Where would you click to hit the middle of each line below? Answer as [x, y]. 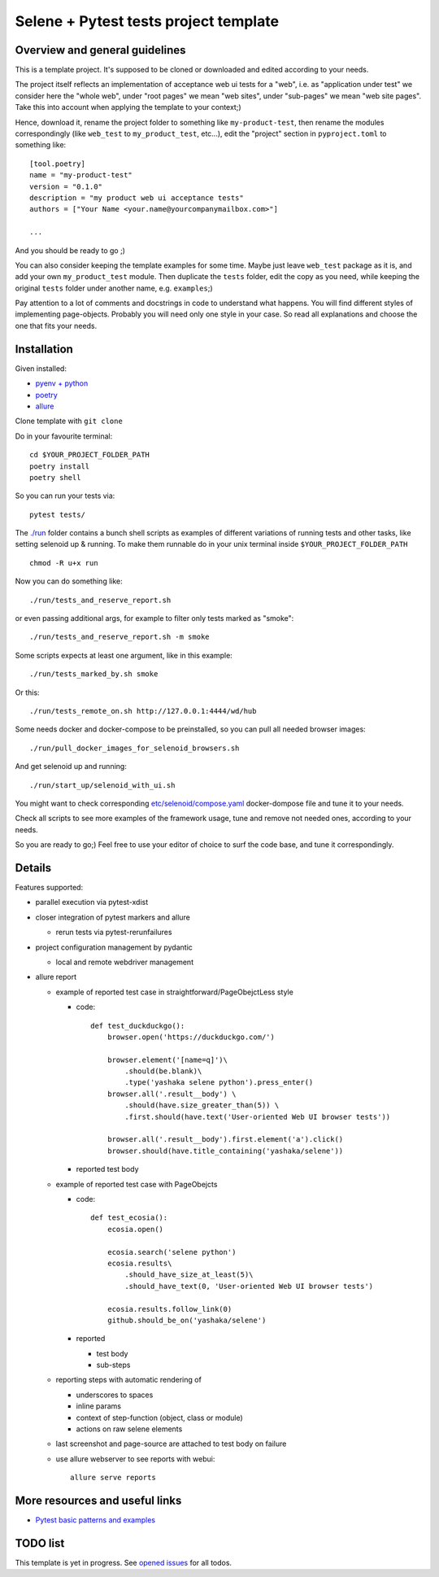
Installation [44, 349]
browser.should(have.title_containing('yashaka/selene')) [225, 1151]
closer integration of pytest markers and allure [113, 917]
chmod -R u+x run [64, 563]
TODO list [40, 1543]
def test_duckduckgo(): [138, 1026]
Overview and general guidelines [100, 50]
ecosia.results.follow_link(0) [170, 1309]
